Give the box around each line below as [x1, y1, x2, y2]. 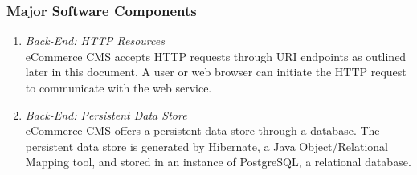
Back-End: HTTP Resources [25, 32, 165, 49]
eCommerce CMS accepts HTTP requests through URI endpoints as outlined [25, 47, 407, 64]
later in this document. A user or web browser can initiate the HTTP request [25, 63, 407, 80]
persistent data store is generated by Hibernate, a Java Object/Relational [25, 137, 388, 154]
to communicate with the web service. [25, 79, 212, 96]
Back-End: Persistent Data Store [25, 106, 187, 123]
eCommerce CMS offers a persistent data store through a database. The [25, 122, 380, 139]
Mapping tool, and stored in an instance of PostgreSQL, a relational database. [25, 153, 411, 170]
